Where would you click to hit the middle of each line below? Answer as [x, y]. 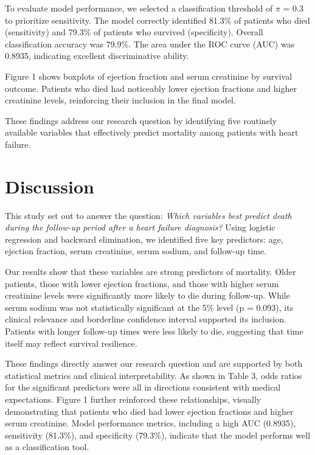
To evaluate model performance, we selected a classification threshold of [139, 8]
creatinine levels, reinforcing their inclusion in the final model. [120, 100]
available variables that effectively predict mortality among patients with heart [152, 132]
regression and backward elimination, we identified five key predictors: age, [144, 239]
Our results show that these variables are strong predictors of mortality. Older [151, 272]
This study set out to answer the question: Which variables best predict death [148, 215]
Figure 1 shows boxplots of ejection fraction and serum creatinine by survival [149, 76]
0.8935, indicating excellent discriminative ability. [97, 56]
